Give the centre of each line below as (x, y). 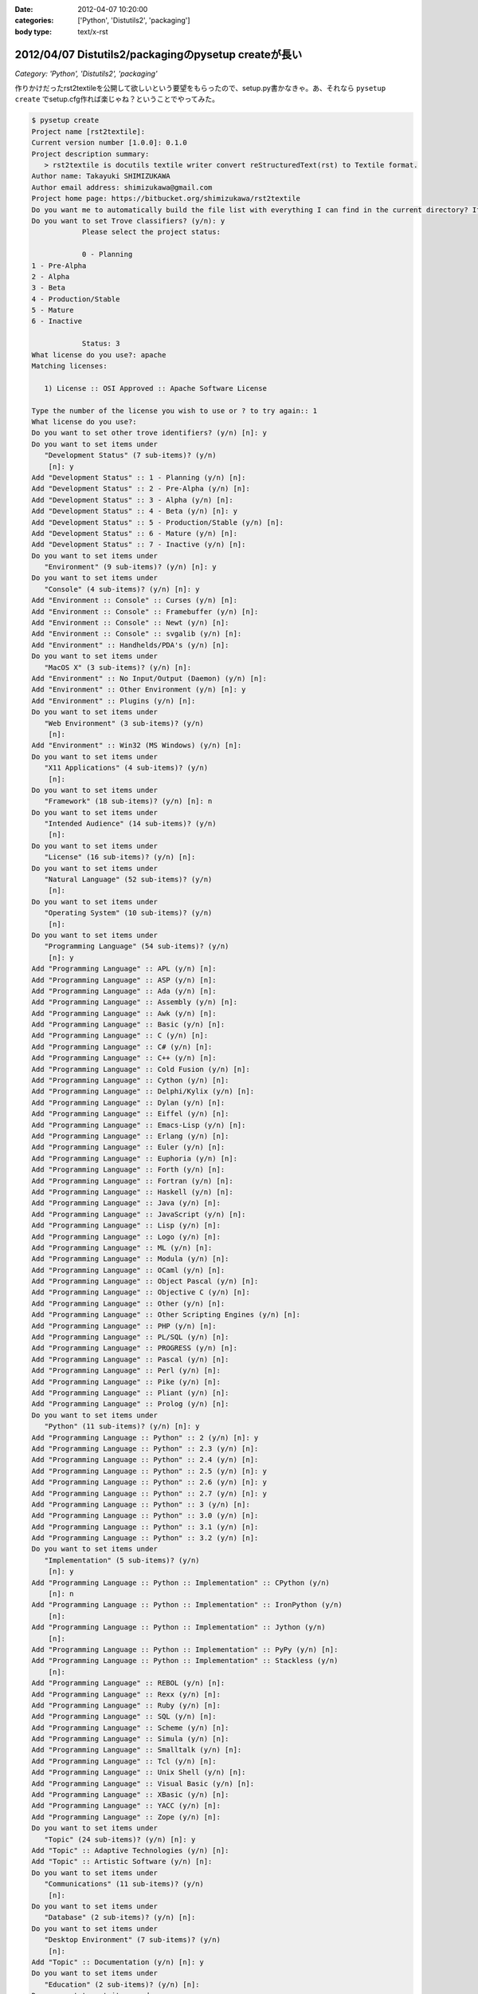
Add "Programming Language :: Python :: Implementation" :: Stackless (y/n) (185, 1661)
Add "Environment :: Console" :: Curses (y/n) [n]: (135, 601)
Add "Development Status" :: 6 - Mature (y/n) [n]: (135, 533)
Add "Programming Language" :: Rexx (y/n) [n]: (126, 1694)
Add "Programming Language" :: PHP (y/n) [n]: (124, 1326)
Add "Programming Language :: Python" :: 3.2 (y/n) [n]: (145, 1538)
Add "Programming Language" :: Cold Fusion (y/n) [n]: (141, 1069)
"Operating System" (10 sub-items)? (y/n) (128, 913)
